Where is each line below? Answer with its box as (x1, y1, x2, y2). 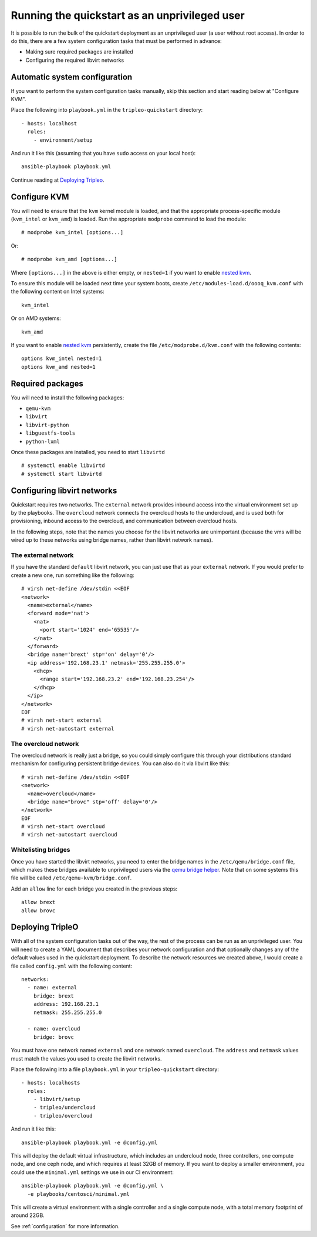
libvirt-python (25, 421, 70, 428)
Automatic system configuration (11, 72, 133, 82)
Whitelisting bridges (11, 846, 70, 854)
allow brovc (21, 907, 56, 914)
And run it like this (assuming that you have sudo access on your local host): (11, 149, 196, 156)
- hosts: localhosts (21, 1079, 80, 1086)
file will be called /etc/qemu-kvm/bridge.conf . (11, 874, 132, 882)
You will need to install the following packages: (11, 394, 124, 401)
